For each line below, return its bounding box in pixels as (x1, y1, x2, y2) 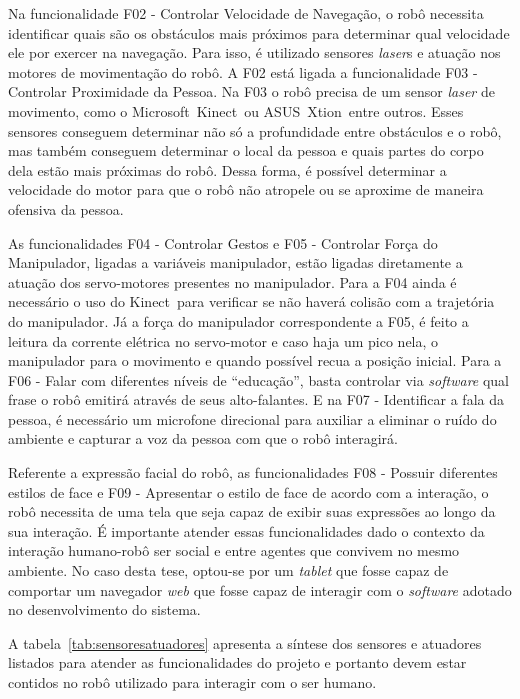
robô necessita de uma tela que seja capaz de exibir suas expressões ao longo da (8, 501, 496, 522)
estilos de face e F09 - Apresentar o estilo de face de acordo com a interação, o (8, 481, 489, 502)
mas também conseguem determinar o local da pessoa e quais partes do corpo (8, 140, 484, 161)
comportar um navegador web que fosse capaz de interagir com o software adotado (8, 579, 512, 600)
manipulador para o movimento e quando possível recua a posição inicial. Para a (8, 350, 502, 371)
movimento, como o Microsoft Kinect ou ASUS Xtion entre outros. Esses (8, 100, 464, 121)
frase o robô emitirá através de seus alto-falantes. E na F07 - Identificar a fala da (8, 389, 504, 410)
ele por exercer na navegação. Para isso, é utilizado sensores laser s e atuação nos (8, 42, 501, 63)
